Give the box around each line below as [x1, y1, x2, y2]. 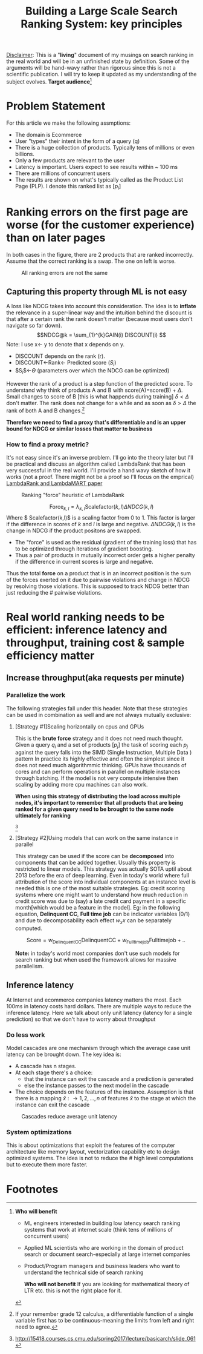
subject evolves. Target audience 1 [6, 77, 92, 85]
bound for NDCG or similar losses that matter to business [6, 425, 153, 432]
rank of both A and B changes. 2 [6, 406, 85, 414]
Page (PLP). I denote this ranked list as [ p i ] [14, 182, 121, 191]
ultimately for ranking [14, 812, 71, 819]
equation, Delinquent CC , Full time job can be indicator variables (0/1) [14, 910, 190, 918]
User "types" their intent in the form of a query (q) [14, 137, 140, 145]
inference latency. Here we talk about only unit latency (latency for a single [6, 1009, 192, 1016]
